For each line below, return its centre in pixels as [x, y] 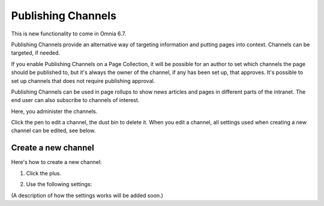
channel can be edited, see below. [53, 131]
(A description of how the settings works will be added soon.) [87, 195]
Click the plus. [44, 173]
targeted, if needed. [35, 53]
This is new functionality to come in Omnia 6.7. [68, 34]
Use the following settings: [59, 184]
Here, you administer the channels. [54, 111]
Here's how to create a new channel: [56, 162]
